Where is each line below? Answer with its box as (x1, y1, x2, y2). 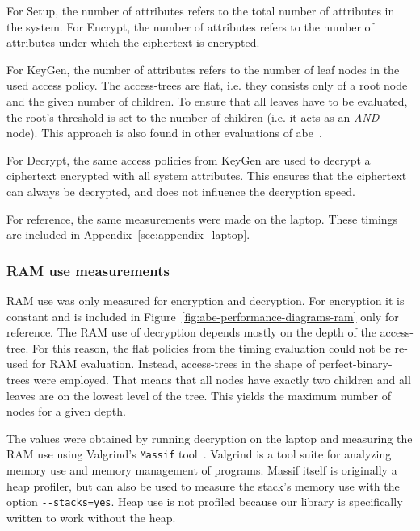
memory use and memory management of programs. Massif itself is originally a (6, 461, 397, 478)
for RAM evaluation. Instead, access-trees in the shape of (31, 355, 316, 372)
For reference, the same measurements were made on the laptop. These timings (6, 210, 398, 227)
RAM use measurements (6, 260, 170, 280)
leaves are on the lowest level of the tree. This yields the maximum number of (6, 387, 391, 403)
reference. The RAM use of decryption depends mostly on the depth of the (6, 324, 376, 341)
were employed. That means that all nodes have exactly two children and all (33, 370, 411, 387)
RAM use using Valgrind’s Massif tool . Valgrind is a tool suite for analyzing (6, 445, 392, 462)
